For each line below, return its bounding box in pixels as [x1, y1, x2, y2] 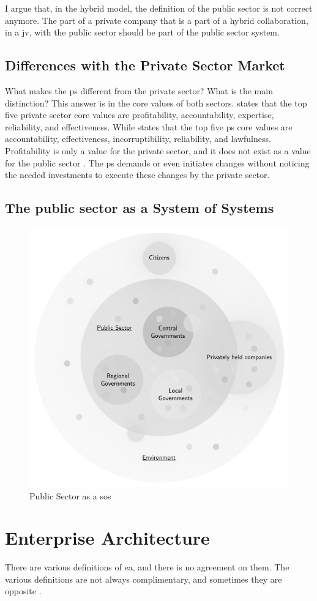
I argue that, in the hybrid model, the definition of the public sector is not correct [5, 2, 313, 14]
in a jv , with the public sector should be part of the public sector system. [5, 26, 280, 39]
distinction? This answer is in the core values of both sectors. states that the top [5, 96, 307, 109]
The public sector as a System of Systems [5, 198, 274, 217]
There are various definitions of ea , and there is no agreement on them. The [5, 561, 289, 573]
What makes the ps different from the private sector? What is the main [5, 84, 273, 97]
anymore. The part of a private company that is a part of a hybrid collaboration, [5, 13, 308, 26]
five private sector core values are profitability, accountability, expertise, [5, 108, 274, 121]
